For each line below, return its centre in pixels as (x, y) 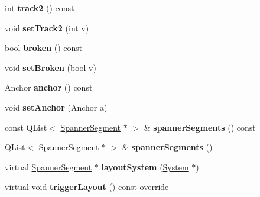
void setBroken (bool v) (51, 67)
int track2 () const (40, 8)
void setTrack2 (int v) (47, 28)
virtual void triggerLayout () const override (87, 187)
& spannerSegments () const (200, 127)
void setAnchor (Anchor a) (56, 107)
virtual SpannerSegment (48, 167)
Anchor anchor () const (49, 87)
